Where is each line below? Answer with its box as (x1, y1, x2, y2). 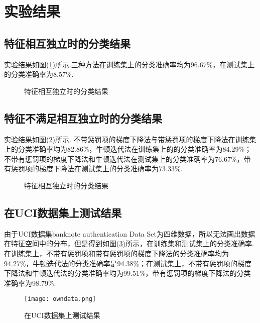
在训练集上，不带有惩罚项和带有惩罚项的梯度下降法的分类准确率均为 (4, 248, 229, 258)
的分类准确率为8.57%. (4, 69, 74, 79)
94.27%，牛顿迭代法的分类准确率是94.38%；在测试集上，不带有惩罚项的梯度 (4, 258, 252, 268)
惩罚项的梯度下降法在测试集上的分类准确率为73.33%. (11, 163, 183, 174)
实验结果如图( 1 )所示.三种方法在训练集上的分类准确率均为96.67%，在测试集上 (4, 59, 255, 69)
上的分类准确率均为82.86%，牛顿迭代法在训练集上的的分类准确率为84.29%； (4, 144, 252, 154)
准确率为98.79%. (4, 277, 56, 288)
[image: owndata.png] (24, 295, 96, 303)
